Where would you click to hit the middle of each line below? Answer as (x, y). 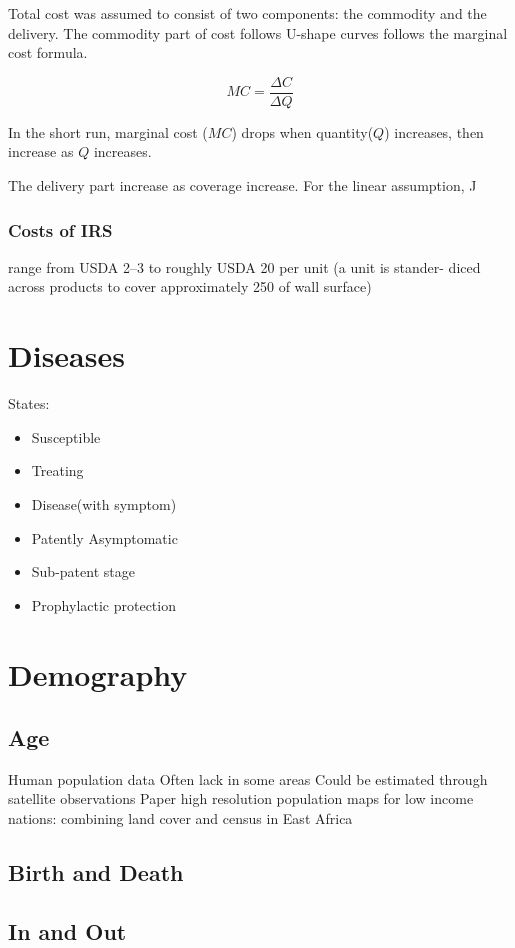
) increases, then (434, 131)
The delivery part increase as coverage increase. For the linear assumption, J (242, 185)
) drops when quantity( (302, 131)
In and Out (67, 930)
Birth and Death (96, 872)
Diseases (66, 355)
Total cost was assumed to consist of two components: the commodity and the (247, 13)
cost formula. (48, 52)
